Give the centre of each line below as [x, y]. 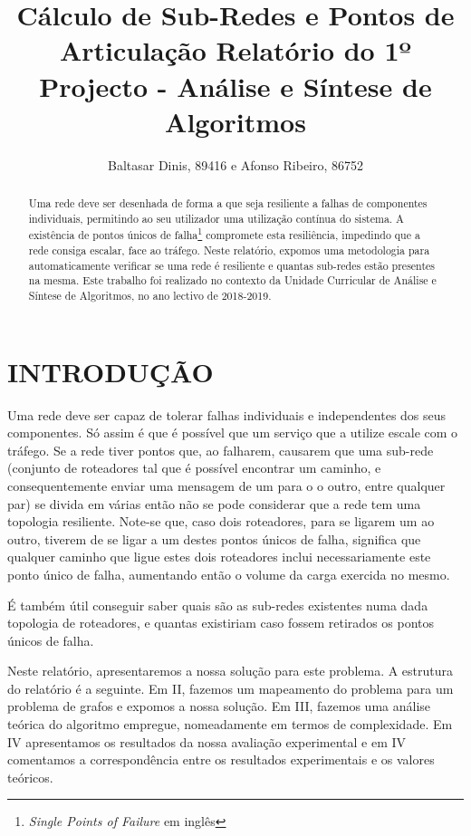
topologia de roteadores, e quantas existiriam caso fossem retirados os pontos [221, 623]
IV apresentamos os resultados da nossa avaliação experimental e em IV [207, 741]
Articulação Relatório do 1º [235, 50]
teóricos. [30, 777]
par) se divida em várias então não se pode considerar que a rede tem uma [214, 503]
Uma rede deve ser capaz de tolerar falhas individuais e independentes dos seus [227, 414]
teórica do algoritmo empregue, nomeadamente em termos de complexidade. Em [230, 724]
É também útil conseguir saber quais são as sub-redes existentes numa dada [218, 605]
